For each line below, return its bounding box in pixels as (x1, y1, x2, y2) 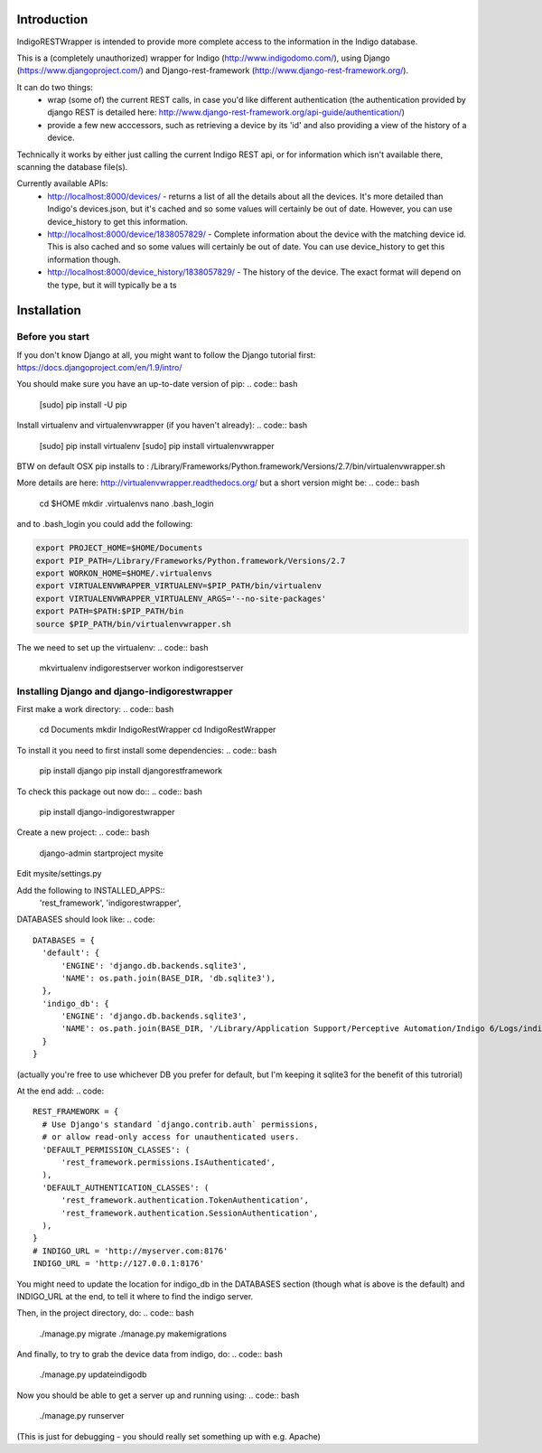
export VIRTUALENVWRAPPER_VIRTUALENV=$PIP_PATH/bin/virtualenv (35, 581, 322, 591)
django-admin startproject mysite (39, 848, 164, 858)
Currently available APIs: (16, 178, 108, 189)
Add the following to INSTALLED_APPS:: (16, 885, 165, 895)
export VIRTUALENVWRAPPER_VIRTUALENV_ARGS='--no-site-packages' (35, 593, 327, 604)
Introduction (16, 12, 89, 27)
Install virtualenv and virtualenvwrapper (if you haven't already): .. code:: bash (16, 420, 308, 431)
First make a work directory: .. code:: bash (16, 704, 174, 715)
